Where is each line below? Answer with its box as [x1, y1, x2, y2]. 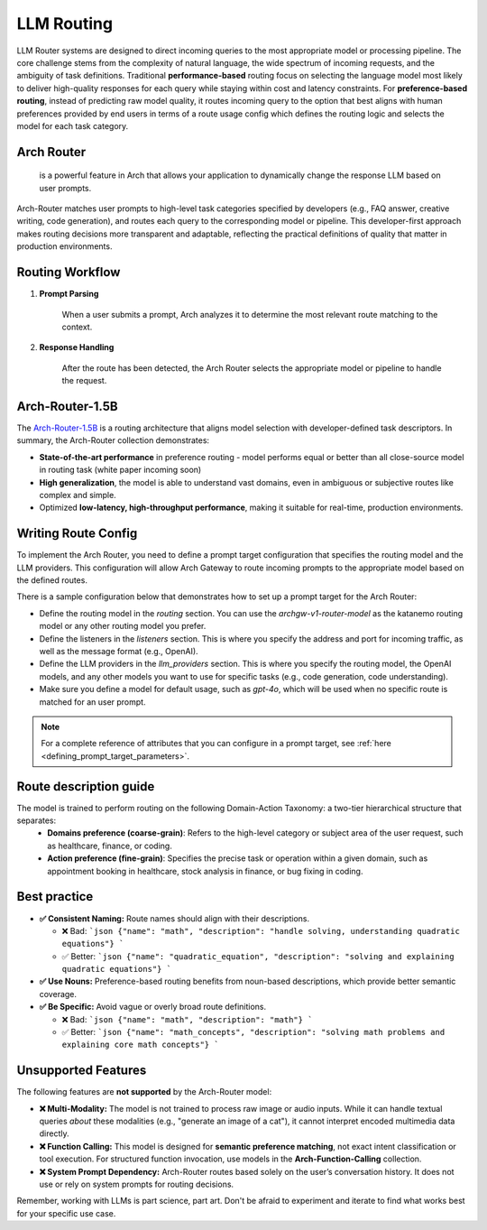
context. [61, 321, 93, 332]
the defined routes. [16, 575, 87, 586]
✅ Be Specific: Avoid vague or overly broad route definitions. [39, 1002, 267, 1013]
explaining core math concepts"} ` [61, 1040, 220, 1050]
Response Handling [39, 342, 115, 353]
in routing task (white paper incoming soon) [39, 465, 202, 476]
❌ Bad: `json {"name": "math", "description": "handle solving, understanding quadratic [61, 925, 460, 936]
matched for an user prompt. [39, 696, 146, 707]
